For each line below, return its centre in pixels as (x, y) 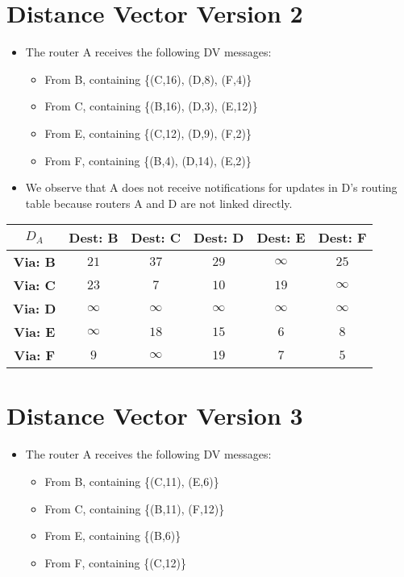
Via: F (35, 355)
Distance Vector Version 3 (155, 415)
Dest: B (94, 238)
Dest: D (219, 238)
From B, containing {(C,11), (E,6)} (132, 481)
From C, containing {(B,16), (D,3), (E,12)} (151, 106)
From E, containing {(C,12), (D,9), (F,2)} (148, 133)
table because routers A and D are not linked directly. (159, 203)
